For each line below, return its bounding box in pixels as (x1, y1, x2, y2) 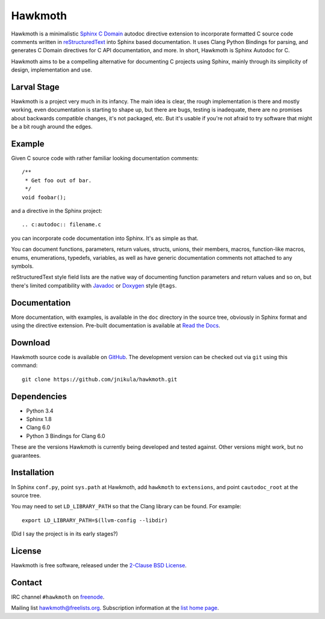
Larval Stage (11, 82, 60, 92)
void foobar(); (22, 194, 67, 201)
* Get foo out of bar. (25, 177, 92, 183)
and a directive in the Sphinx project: (11, 208, 102, 215)
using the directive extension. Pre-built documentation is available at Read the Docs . (11, 322, 221, 329)
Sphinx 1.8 (26, 416, 52, 423)
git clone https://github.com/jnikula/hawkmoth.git (22, 376, 178, 383)
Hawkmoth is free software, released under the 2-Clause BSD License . (11, 562, 187, 568)
